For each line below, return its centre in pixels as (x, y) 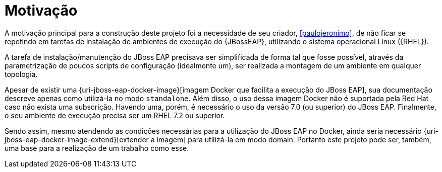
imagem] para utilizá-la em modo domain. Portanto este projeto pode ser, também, (294, 139)
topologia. (21, 74)
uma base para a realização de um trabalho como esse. (97, 148)
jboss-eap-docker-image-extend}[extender (77, 139)
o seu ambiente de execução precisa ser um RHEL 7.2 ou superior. (115, 115)
